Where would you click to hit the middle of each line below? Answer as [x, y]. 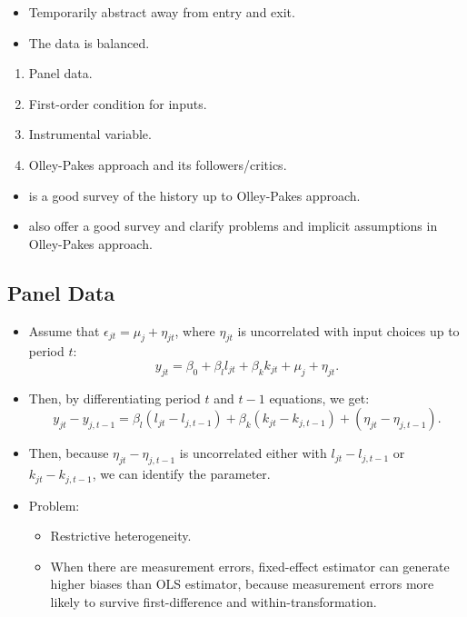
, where [195, 330]
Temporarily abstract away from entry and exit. [162, 12]
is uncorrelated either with [253, 453]
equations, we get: [319, 398]
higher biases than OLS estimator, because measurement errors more [242, 584]
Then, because [69, 453]
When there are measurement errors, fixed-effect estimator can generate [250, 566]
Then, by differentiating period [114, 398]
